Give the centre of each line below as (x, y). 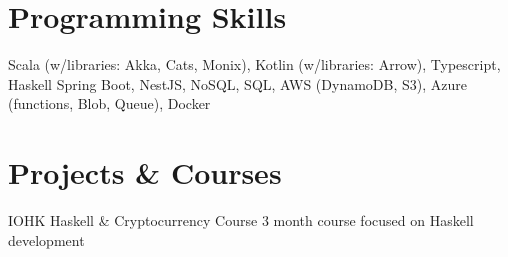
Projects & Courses (145, 172)
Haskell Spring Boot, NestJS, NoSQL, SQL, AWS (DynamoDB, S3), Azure (237, 83)
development (46, 239)
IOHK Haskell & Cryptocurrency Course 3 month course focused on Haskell (241, 220)
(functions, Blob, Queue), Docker (109, 103)
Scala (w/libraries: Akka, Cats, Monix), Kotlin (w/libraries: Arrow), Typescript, (254, 64)
